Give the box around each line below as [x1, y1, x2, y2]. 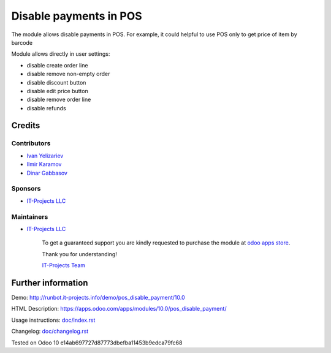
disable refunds [26, 104, 67, 112]
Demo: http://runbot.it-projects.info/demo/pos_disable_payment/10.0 [11, 294, 185, 301]
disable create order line [26, 61, 88, 69]
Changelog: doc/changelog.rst [11, 328, 89, 335]
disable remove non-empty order [26, 70, 110, 78]
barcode [11, 39, 33, 46]
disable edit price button [26, 87, 88, 94]
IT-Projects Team [42, 262, 86, 269]
